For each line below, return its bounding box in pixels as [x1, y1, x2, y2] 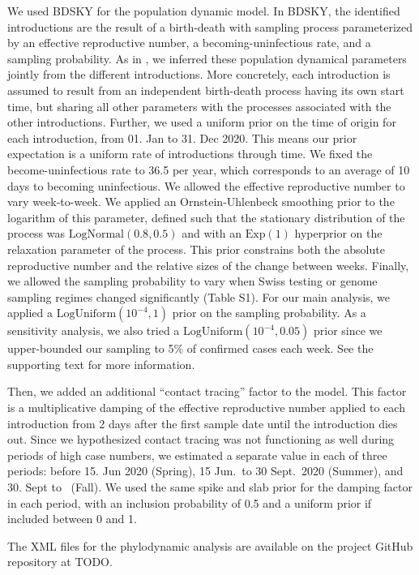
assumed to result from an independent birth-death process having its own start [7, 81, 404, 98]
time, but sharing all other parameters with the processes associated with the [7, 97, 391, 114]
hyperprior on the [294, 225, 383, 242]
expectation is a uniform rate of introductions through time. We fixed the [7, 145, 373, 162]
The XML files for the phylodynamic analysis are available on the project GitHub [7, 537, 413, 554]
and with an [182, 225, 242, 242]
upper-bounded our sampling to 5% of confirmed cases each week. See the [7, 340, 374, 357]
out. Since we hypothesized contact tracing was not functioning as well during [7, 431, 395, 448]
